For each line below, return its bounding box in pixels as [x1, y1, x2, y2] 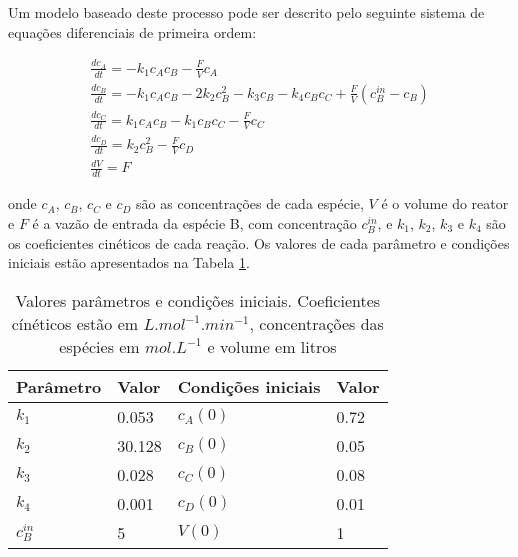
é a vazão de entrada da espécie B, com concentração [32, 212, 357, 233]
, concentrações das [249, 311, 384, 335]
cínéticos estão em [11, 311, 139, 335]
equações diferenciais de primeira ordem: [8, 21, 257, 42]
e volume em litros [207, 334, 337, 358]
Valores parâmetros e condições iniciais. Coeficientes [15, 288, 381, 312]
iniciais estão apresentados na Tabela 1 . [8, 252, 250, 273]
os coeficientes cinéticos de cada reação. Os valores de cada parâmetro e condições [8, 232, 510, 253]
